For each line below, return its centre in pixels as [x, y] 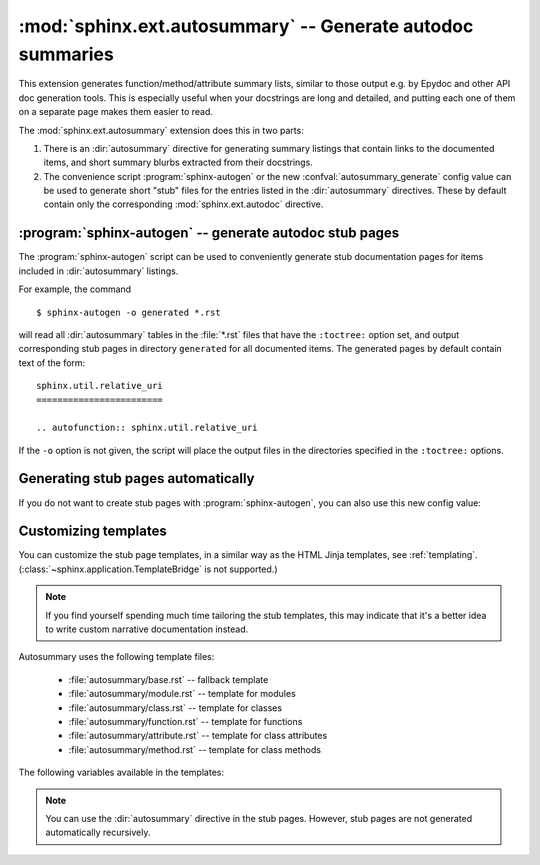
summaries [66, 54]
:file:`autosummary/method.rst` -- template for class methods [195, 749]
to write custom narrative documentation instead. [147, 629]
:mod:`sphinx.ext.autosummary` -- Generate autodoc [246, 26]
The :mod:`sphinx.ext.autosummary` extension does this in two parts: [161, 130]
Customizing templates [92, 531]
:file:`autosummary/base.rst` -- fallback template [168, 679]
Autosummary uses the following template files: [116, 657]
